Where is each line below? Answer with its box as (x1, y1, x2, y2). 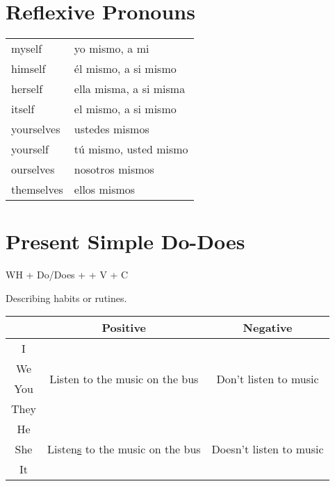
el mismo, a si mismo (74, 101, 177, 117)
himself (11, 60, 46, 77)
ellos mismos (74, 181, 136, 198)
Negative (243, 319, 293, 336)
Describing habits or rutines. (6, 290, 127, 305)
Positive (101, 319, 147, 336)
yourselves (11, 121, 60, 137)
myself (11, 40, 42, 57)
